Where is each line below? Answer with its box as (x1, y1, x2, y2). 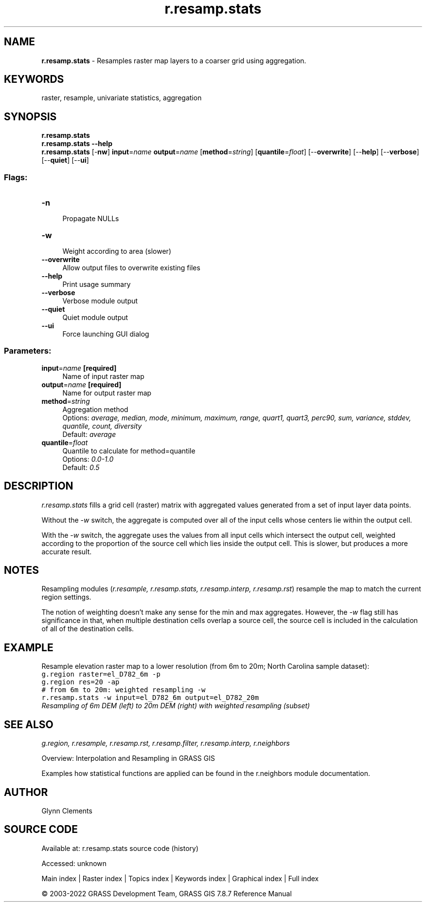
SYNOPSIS (4, 110, 57, 123)
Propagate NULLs (62, 214, 119, 223)
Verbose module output (62, 297, 138, 305)
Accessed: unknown (41, 859, 107, 868)
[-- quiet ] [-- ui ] (41, 156, 89, 165)
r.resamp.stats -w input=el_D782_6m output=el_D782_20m (41, 694, 259, 702)
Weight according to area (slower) (62, 247, 172, 256)
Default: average (62, 430, 116, 438)
